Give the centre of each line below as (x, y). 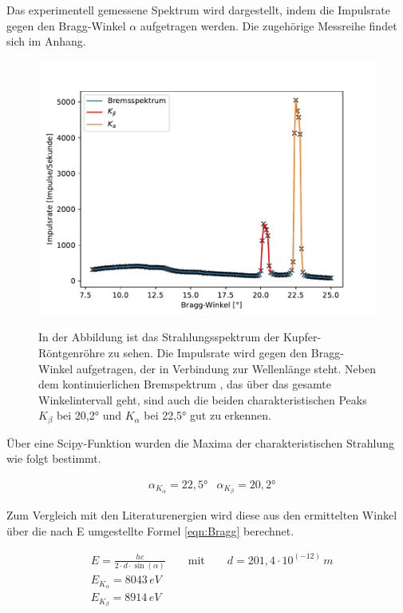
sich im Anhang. (46, 41)
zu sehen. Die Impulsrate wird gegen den (208, 352)
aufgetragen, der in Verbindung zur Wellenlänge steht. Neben (226, 368)
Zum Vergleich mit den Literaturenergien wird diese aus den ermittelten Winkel (202, 515)
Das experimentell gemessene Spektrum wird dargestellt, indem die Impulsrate (199, 10)
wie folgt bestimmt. (54, 458)
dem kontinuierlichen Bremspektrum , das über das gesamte (185, 384)
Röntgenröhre (72, 352)
